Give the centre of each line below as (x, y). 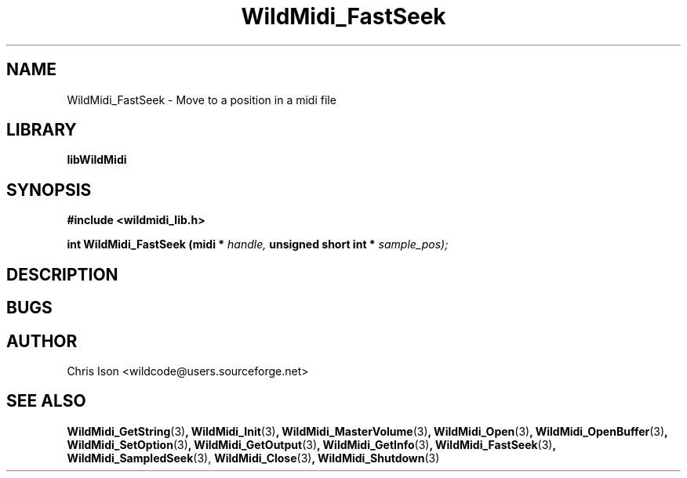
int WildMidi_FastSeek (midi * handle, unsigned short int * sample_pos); (258, 244)
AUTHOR (42, 341)
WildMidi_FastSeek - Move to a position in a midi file (202, 100)
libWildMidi (97, 160)
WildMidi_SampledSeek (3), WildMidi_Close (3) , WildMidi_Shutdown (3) (253, 458)
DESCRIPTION (62, 274)
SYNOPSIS (49, 190)
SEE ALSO (46, 401)
